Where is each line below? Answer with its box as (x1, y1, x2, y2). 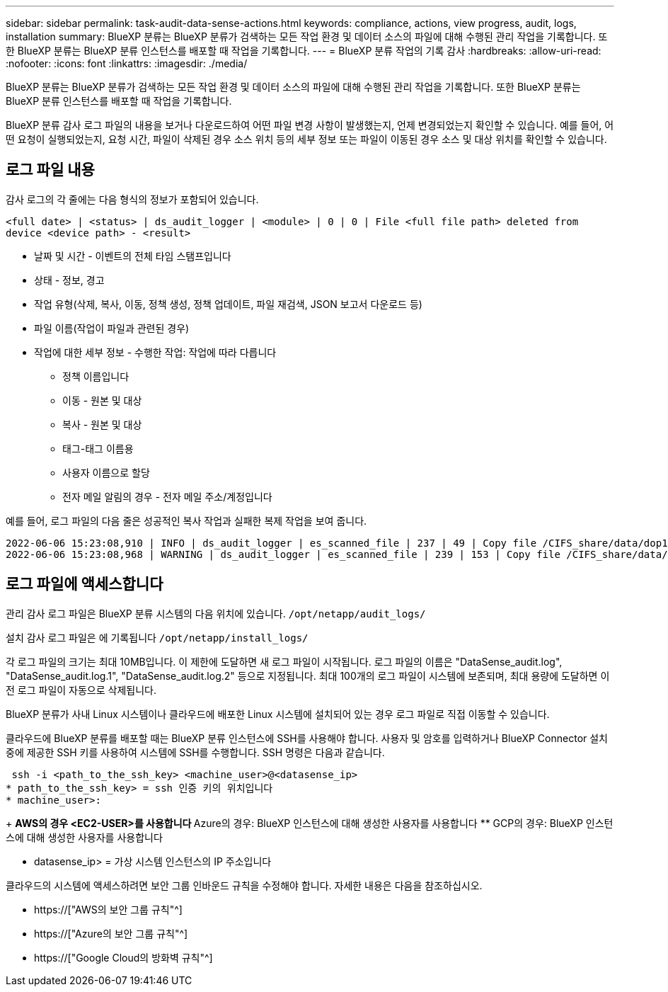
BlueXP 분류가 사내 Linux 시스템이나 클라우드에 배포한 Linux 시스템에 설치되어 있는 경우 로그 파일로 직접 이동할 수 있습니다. (6, 707, 550, 720)
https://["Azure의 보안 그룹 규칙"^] (34, 927, 188, 940)
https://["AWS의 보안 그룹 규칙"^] (34, 903, 183, 916)
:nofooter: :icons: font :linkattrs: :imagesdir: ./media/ (6, 57, 248, 69)
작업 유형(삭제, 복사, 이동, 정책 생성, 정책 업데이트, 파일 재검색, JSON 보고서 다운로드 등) (34, 297, 422, 310)
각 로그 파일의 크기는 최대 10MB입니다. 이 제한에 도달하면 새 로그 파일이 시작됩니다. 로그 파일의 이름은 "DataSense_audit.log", (6, 655, 563, 668)
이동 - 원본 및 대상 (62, 394, 142, 406)
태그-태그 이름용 (62, 442, 134, 455)
